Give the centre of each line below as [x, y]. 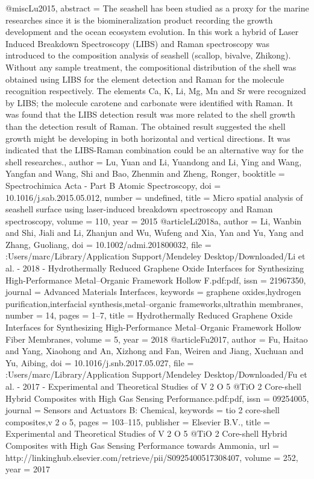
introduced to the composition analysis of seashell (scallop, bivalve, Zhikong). [148, 55]
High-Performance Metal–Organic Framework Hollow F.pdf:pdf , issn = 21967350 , [156, 280]
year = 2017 [28, 469]
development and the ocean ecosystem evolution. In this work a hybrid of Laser [152, 32]
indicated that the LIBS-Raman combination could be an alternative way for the [155, 150]
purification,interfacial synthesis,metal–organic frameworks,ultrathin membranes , [154, 303]
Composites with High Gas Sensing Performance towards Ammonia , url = [142, 445]
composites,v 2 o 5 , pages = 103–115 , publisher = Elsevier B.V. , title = [138, 421]
